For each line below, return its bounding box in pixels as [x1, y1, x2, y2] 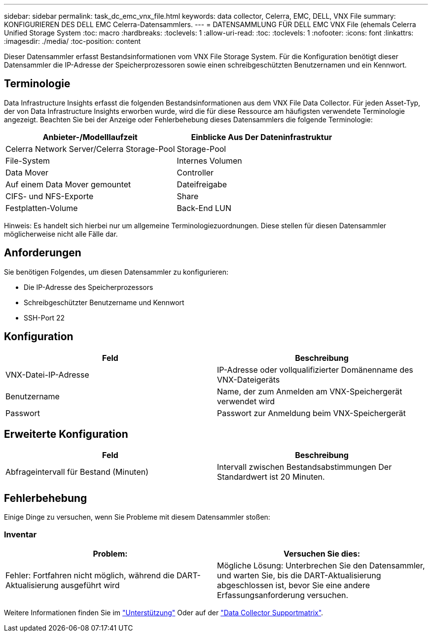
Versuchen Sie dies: [284, 548, 360, 559]
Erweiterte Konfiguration [4, 427, 128, 440]
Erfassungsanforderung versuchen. [217, 590, 349, 600]
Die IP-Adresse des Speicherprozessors [24, 283, 153, 291]
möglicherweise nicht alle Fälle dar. [4, 229, 118, 238]
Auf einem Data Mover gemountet [5, 179, 131, 189]
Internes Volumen [177, 155, 242, 166]
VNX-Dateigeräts [217, 374, 280, 385]
